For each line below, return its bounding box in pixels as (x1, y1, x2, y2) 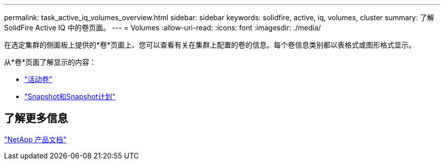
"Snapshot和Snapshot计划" (24, 92, 116, 101)
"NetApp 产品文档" (4, 135, 67, 144)
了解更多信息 (4, 112, 68, 125)
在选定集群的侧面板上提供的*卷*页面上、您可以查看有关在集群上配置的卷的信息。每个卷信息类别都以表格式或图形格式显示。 (4, 40, 416, 49)
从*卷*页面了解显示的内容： (4, 58, 97, 66)
